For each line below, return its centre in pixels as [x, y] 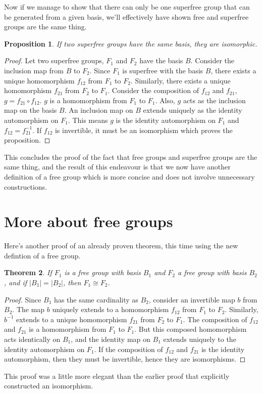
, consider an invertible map [192, 299]
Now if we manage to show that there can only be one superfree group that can [127, 7]
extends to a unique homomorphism [71, 319]
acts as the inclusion [214, 100]
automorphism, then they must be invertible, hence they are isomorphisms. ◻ [125, 359]
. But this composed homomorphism [191, 329]
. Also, [165, 100]
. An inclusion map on [99, 110]
